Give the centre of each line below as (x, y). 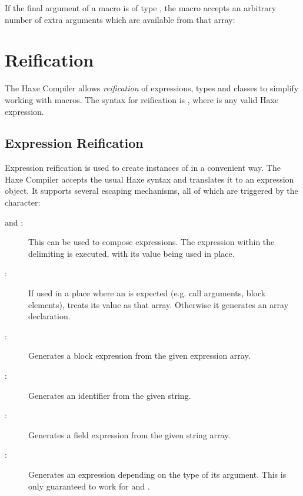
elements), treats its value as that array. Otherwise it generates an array (159, 304)
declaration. (49, 316)
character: (23, 202)
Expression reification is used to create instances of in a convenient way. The (143, 168)
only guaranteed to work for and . (89, 486)
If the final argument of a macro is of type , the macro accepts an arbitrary (141, 8)
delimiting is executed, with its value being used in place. (131, 253)
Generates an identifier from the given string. (110, 395)
